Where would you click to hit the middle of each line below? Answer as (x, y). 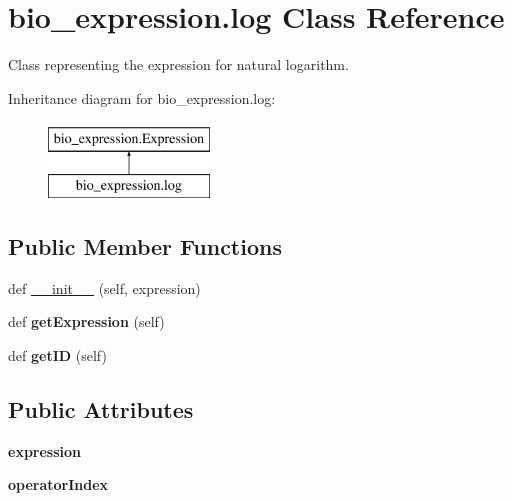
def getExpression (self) (86, 321)
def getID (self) (57, 354)
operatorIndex (58, 484)
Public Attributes (101, 408)
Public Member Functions (145, 245)
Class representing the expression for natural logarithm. (178, 64)
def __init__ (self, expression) (104, 287)
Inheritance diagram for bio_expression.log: (142, 97)
